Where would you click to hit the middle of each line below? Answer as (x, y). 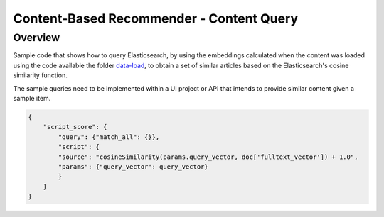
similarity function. (40, 75)
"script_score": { (75, 127)
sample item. (32, 98)
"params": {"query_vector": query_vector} (133, 166)
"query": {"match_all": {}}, (109, 137)
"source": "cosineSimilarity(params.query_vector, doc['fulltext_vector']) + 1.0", (208, 157)
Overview (37, 38)
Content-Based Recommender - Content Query (156, 18)
